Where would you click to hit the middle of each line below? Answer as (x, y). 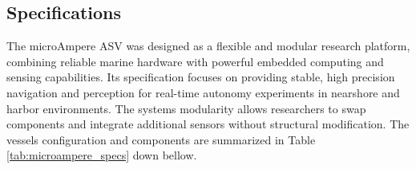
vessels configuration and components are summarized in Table (161, 139)
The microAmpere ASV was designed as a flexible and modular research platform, (208, 46)
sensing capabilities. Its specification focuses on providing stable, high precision (201, 77)
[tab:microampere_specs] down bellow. (102, 155)
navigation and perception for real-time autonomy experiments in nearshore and (203, 92)
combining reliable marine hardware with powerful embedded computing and (195, 61)
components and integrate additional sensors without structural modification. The (208, 124)
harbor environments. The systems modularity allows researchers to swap (186, 108)
